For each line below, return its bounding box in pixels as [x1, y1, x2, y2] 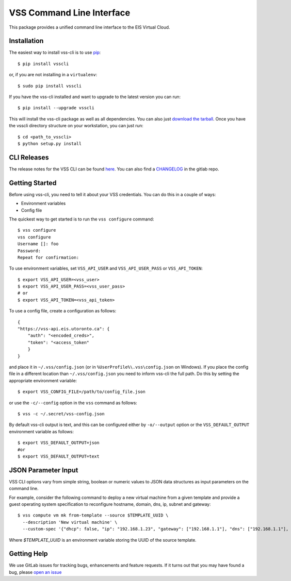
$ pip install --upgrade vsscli [17, 105, 95, 111]
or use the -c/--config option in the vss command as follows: [9, 400, 138, 406]
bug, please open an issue [9, 569, 62, 575]
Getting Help [9, 549, 48, 558]
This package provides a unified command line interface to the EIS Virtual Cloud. [9, 24, 170, 30]
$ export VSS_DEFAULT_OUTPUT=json [17, 440, 99, 445]
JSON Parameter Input [9, 466, 79, 474]
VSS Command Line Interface [9, 7, 130, 18]
